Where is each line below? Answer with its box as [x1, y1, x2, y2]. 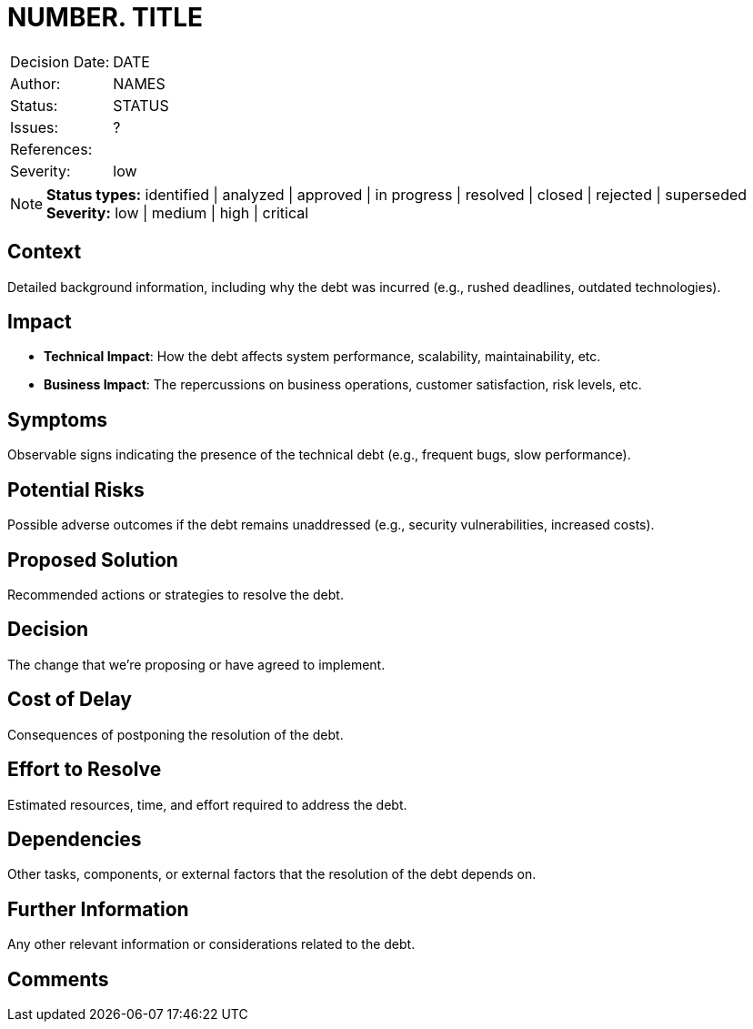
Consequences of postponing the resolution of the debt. [7, 726, 344, 742]
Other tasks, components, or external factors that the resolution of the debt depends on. [7, 866, 537, 883]
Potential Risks [7, 478, 145, 501]
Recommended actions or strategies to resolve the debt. [7, 586, 344, 602]
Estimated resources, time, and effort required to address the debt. [7, 796, 407, 812]
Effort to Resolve [7, 758, 162, 782]
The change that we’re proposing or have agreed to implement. [7, 656, 386, 672]
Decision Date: [10, 52, 110, 71]
